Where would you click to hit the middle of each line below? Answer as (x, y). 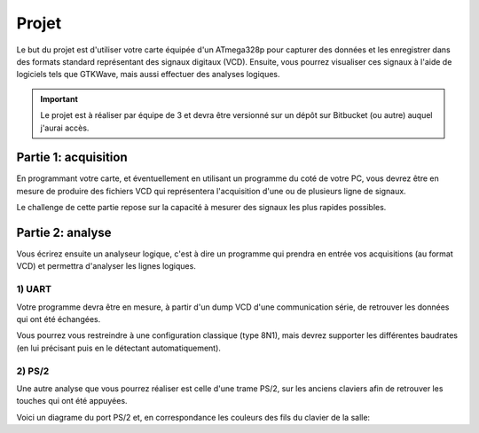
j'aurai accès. (65, 128)
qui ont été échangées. (59, 319)
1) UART (34, 289)
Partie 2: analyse (64, 232)
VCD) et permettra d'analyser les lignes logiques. (106, 266)
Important (59, 98)
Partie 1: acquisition (72, 157)
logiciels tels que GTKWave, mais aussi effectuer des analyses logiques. (148, 75)
